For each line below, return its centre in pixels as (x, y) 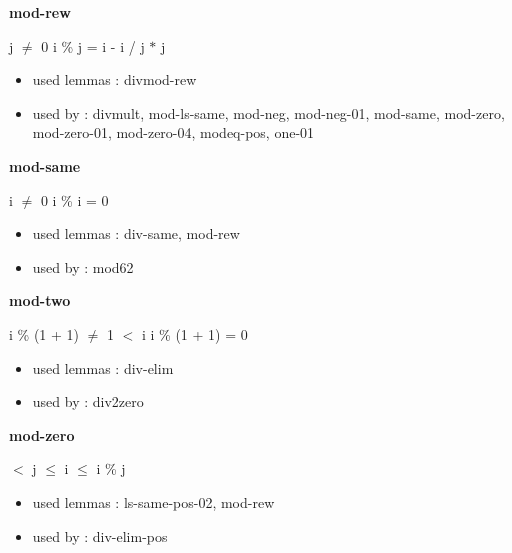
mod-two (40, 300)
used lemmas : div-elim (103, 367)
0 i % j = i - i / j (93, 45)
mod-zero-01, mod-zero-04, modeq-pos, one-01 (173, 132)
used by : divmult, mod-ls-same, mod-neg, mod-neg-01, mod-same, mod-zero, (268, 112)
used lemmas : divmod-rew (114, 79)
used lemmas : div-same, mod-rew (136, 233)
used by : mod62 (83, 266)
